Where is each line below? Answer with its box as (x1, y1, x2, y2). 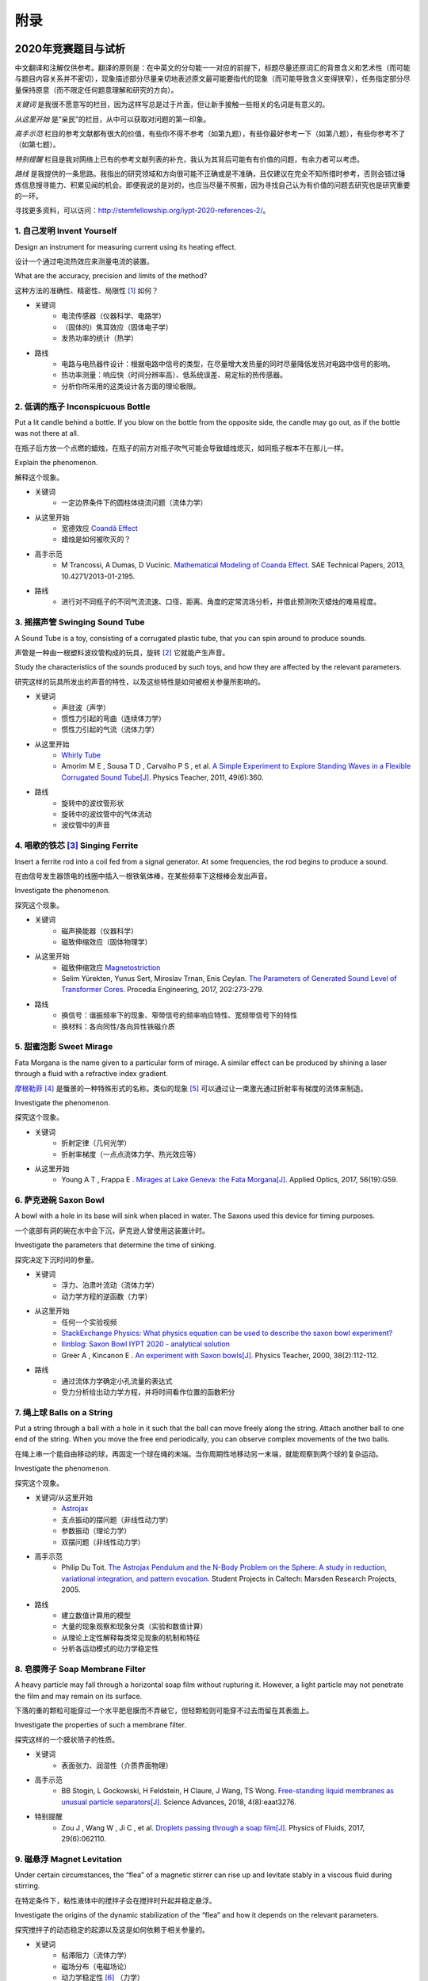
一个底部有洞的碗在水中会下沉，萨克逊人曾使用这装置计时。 (14, 1225, 209, 1235)
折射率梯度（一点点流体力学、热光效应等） (61, 1149, 201, 1158)
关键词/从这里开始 (34, 1492, 94, 1502)
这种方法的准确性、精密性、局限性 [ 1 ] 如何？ (14, 285, 159, 295)
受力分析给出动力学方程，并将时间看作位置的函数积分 (61, 1387, 235, 1396)
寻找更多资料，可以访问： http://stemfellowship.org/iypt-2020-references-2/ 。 (14, 206, 270, 216)
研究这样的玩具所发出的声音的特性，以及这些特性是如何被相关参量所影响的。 (14, 677, 265, 686)
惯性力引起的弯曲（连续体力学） (61, 713, 166, 723)
